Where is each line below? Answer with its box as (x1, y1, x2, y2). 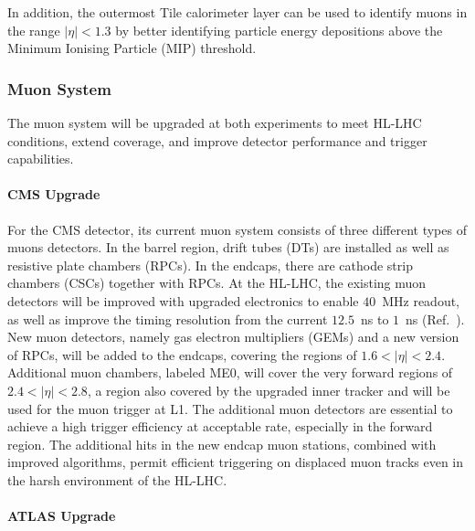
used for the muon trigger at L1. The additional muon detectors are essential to (7, 398, 453, 418)
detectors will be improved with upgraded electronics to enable (7, 291, 359, 310)
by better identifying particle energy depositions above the (115, 20, 443, 39)
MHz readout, (382, 291, 460, 310)
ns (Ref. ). (406, 309, 465, 328)
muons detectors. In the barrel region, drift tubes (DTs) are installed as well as (7, 238, 449, 257)
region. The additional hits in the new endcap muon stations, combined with (7, 434, 437, 453)
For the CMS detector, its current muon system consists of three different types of (7, 219, 467, 239)
